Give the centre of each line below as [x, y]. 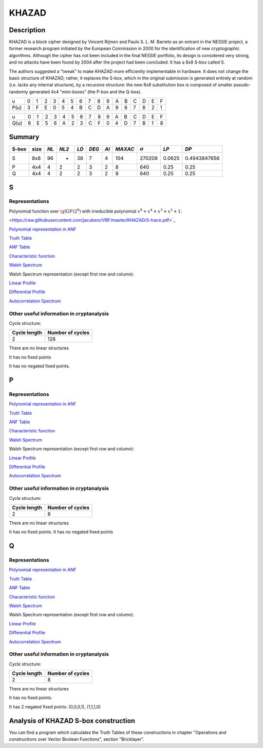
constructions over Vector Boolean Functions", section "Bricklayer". [77, 739]
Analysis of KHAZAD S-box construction [72, 721]
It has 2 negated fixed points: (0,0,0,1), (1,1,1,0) [55, 706]
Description [27, 30]
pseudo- [242, 85]
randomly [19, 92]
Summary [24, 137]
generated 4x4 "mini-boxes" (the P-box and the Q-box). [85, 92]
